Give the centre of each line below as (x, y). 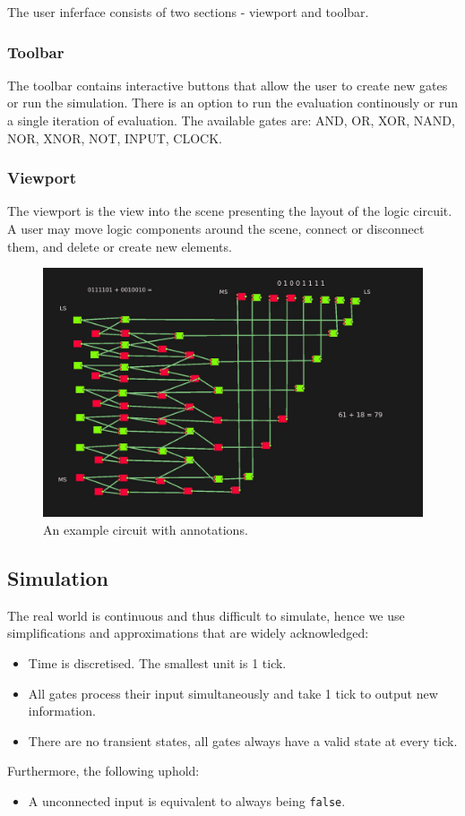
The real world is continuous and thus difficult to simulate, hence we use (206, 615)
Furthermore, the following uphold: (103, 771)
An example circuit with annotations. (146, 530)
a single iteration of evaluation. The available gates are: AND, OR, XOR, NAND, (231, 120)
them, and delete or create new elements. (120, 246)
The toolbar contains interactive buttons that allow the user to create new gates (228, 85)
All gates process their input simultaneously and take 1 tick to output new (233, 693)
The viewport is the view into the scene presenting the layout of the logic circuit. (230, 211)
